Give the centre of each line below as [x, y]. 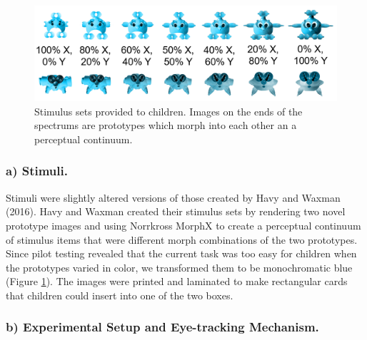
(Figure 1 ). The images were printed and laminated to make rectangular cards [177, 281]
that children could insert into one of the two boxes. [120, 295]
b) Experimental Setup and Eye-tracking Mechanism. [162, 327]
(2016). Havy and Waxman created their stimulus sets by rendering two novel [176, 211]
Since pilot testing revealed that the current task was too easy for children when [181, 253]
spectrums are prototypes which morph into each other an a [166, 125]
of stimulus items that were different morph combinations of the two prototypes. [182, 239]
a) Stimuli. [37, 171]
